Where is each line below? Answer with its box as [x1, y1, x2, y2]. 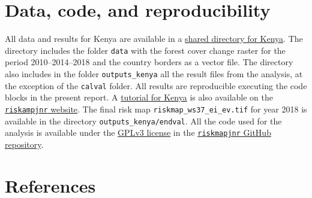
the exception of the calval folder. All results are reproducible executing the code [5, 79, 307, 92]
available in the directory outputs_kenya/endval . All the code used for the [5, 114, 282, 127]
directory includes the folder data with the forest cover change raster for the [5, 44, 286, 56]
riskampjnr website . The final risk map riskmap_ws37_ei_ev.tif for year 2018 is [5, 102, 307, 115]
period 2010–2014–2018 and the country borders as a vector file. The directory [5, 56, 293, 68]
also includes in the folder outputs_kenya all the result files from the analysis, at [5, 67, 303, 80]
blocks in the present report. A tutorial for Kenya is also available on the [5, 91, 273, 103]
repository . [5, 138, 44, 150]
